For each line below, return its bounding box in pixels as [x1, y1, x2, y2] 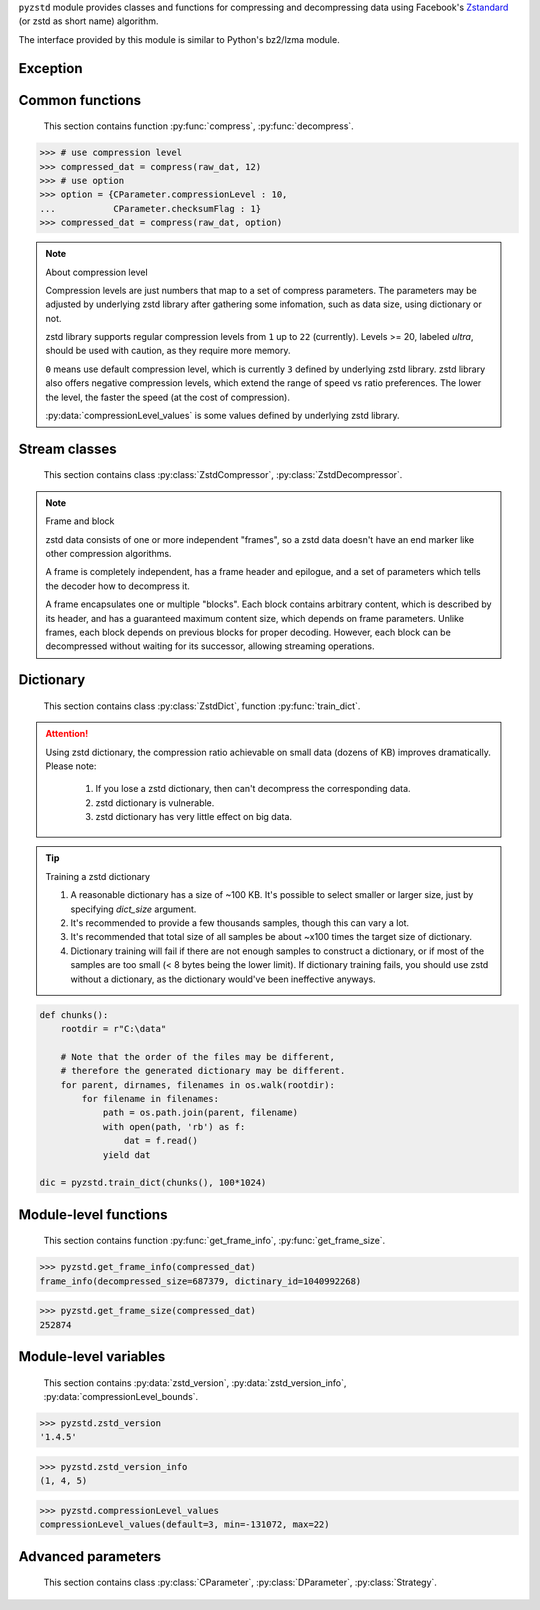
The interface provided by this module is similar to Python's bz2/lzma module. [18, 33, 340, 45]
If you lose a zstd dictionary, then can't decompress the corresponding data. [95, 783, 411, 795]
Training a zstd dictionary [45, 870, 150, 882]
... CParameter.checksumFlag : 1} [39, 203, 262, 214]
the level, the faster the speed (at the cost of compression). [45, 391, 290, 403]
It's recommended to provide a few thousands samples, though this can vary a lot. [70, 917, 410, 929]
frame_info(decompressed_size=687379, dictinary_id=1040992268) [39, 1275, 362, 1287]
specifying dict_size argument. [70, 903, 197, 915]
